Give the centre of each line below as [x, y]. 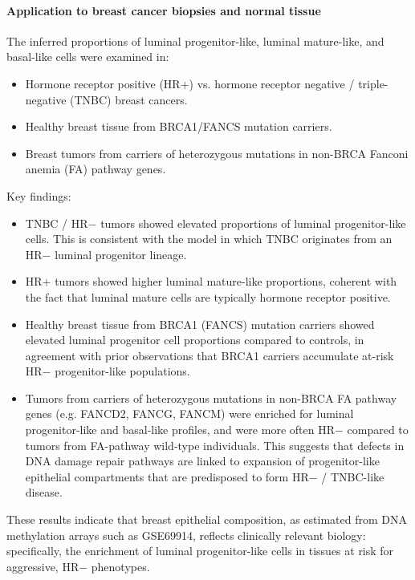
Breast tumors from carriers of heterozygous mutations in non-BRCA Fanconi [217, 153]
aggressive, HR [43, 566]
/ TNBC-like [353, 476]
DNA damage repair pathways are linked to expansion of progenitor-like [202, 461]
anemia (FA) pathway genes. [96, 169]
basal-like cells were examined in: [88, 57]
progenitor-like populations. [122, 371]
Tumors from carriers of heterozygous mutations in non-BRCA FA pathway [211, 397]
